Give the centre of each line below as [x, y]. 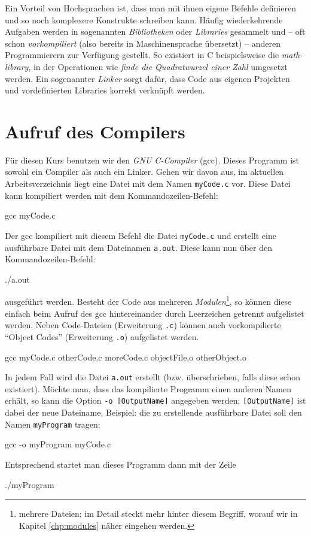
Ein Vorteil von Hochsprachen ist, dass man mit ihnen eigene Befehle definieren [150, 8]
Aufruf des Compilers [95, 131]
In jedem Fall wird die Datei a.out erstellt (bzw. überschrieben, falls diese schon [153, 377]
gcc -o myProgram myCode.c [58, 444]
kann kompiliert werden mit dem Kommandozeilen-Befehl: [112, 195]
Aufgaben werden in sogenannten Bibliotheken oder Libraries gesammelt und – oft [155, 31]
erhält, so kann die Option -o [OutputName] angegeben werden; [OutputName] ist [155, 400]
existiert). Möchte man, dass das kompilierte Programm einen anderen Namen [148, 388]
